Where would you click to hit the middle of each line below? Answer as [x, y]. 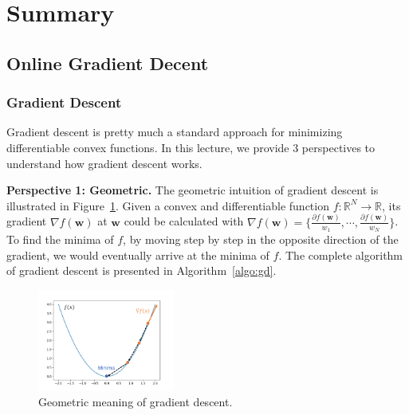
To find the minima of [60, 239]
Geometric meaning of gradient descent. [136, 402]
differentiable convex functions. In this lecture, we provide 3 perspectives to [191, 147]
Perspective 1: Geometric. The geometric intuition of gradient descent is [193, 190]
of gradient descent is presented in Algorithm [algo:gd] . [142, 270]
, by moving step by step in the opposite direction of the [261, 239]
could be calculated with [184, 221]
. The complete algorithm [341, 254]
